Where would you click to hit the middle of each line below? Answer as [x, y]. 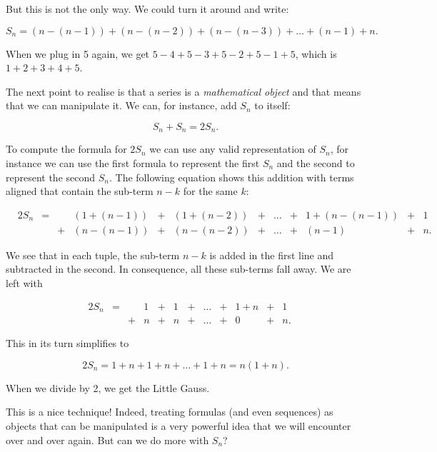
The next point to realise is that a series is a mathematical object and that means [184, 91]
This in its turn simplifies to [67, 343]
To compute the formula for [66, 149]
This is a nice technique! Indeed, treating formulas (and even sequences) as [170, 412]
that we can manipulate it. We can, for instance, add [121, 105]
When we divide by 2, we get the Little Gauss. [108, 387]
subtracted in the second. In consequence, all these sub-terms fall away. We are [179, 269]
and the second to [316, 163]
